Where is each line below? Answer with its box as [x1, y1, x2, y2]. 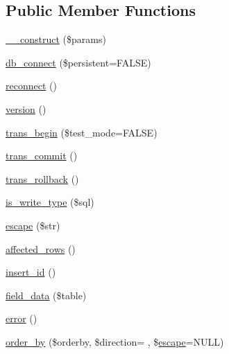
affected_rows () [6, 241, 76, 256]
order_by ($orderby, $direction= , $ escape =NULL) [6, 334, 224, 348]
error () [6, 311, 37, 326]
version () [6, 101, 46, 116]
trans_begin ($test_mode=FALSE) [6, 125, 158, 139]
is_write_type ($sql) [6, 195, 94, 209]
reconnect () [6, 78, 57, 93]
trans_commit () [6, 148, 78, 163]
